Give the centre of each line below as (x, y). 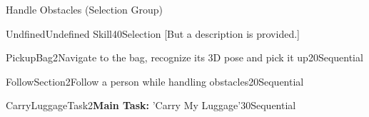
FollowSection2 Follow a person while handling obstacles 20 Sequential (155, 81)
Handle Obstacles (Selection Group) (85, 9)
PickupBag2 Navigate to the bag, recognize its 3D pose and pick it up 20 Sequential (184, 57)
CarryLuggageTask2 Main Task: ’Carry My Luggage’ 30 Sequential (151, 105)
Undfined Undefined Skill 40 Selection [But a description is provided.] (153, 33)
